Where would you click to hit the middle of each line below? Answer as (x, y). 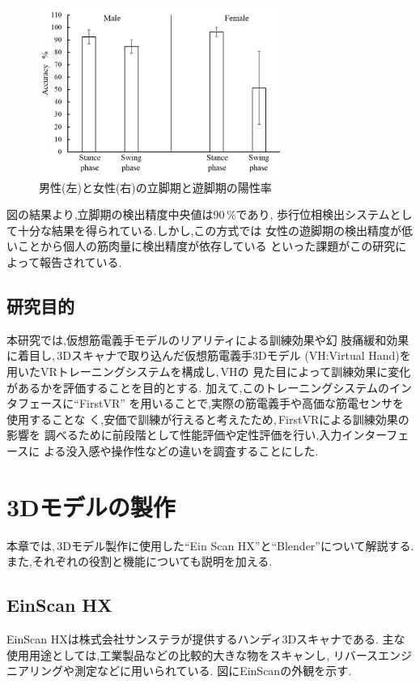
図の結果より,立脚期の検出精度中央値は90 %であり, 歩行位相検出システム (198, 214)
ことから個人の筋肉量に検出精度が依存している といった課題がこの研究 (206, 246)
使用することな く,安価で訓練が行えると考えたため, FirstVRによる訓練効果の (208, 419)
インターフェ (375, 435)
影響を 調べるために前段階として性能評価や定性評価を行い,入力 (174, 435)
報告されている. (81, 262)
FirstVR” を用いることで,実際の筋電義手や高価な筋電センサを (241, 403)
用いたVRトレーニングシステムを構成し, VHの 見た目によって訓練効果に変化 (209, 371)
